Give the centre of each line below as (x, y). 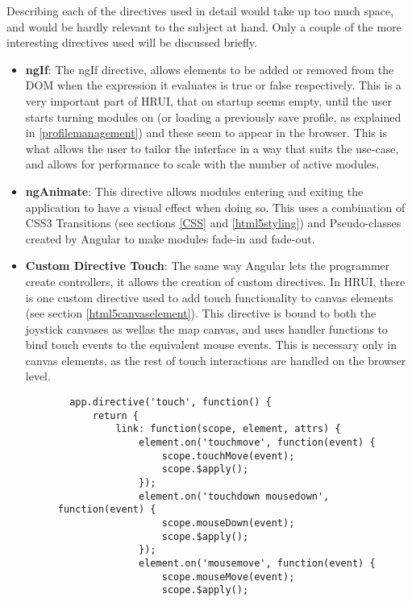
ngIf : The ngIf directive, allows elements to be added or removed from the (210, 69)
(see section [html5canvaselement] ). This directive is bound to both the (201, 313)
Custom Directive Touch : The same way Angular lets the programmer (208, 266)
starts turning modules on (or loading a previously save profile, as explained (213, 116)
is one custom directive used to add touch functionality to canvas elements (209, 297)
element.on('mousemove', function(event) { (257, 563)
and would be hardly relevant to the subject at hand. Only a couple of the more (204, 26)
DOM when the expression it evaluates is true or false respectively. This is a (213, 85)
